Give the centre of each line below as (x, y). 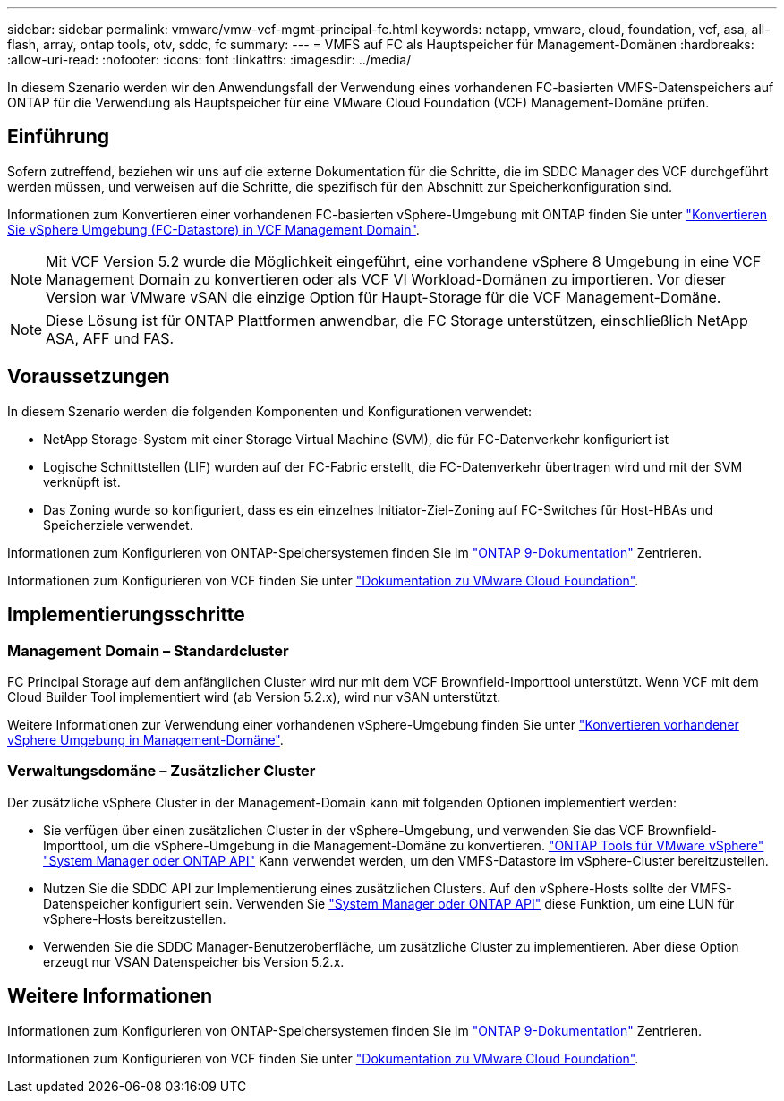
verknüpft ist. (82, 482)
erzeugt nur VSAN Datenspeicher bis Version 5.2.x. (194, 961)
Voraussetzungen (89, 377)
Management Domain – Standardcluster (148, 650)
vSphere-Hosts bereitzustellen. (135, 918)
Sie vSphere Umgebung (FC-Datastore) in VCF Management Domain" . (213, 229)
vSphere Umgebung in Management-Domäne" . (145, 739)
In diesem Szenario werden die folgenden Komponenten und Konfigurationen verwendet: (269, 411)
